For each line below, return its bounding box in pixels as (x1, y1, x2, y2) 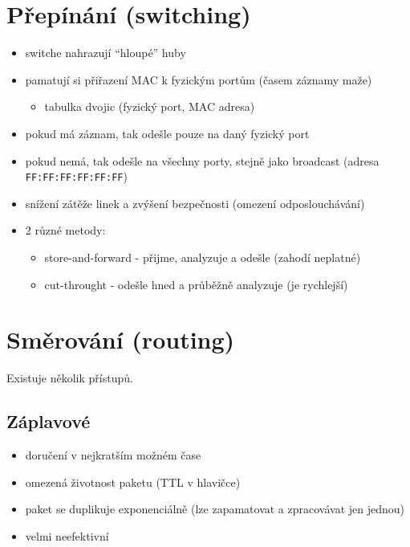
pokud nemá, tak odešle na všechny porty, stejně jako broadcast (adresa (25, 152, 380, 169)
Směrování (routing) (6, 323, 235, 356)
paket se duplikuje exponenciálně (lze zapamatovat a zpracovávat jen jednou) (25, 500, 405, 517)
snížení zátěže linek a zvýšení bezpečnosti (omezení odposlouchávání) (25, 194, 365, 211)
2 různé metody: (25, 222, 106, 239)
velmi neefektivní (25, 527, 109, 544)
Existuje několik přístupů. (6, 369, 133, 386)
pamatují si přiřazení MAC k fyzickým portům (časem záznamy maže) (25, 71, 372, 88)
